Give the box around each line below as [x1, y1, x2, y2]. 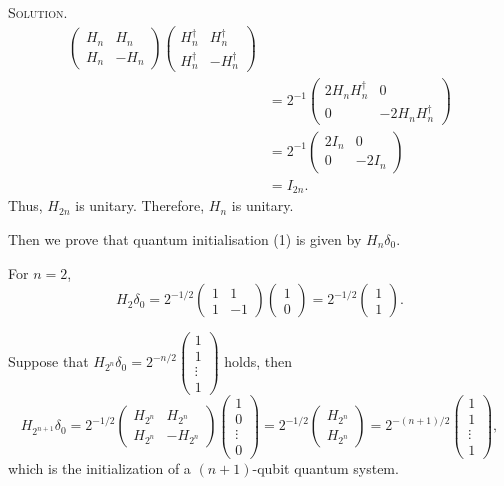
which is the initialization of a [8, 457, 191, 478]
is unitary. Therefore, [75, 195, 205, 216]
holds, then [224, 351, 293, 372]
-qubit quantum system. [252, 457, 399, 478]
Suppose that [8, 351, 89, 372]
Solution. [8, 2, 68, 22]
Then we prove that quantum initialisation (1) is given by [8, 228, 362, 249]
